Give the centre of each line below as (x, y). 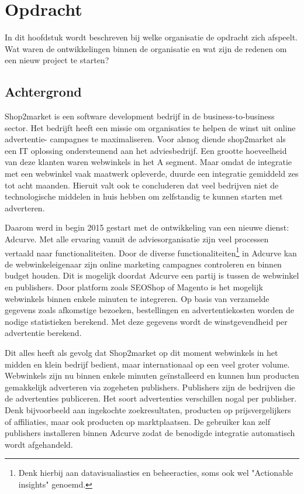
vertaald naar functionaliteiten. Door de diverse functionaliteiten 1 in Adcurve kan (151, 252)
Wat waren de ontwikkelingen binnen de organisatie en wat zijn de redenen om (146, 48)
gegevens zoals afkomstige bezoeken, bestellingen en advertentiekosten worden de (150, 310)
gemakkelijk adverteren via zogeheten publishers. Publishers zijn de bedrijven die (150, 387)
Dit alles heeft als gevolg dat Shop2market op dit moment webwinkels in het (141, 353)
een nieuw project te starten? (57, 60)
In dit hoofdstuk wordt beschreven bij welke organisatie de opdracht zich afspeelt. (151, 37)
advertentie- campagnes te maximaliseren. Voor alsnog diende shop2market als (145, 139)
